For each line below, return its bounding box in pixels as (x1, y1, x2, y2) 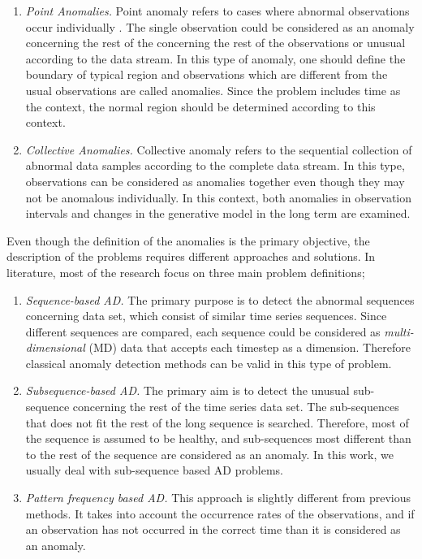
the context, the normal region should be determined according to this (25, 97, 376, 115)
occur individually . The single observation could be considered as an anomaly (25, 18, 415, 35)
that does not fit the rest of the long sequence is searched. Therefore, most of (25, 414, 409, 431)
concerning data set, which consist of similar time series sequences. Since (25, 307, 387, 324)
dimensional (25, 339, 85, 356)
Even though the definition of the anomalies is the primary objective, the (6, 232, 370, 249)
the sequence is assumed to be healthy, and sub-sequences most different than (25, 430, 411, 447)
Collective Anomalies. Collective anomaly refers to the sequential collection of (25, 141, 412, 158)
